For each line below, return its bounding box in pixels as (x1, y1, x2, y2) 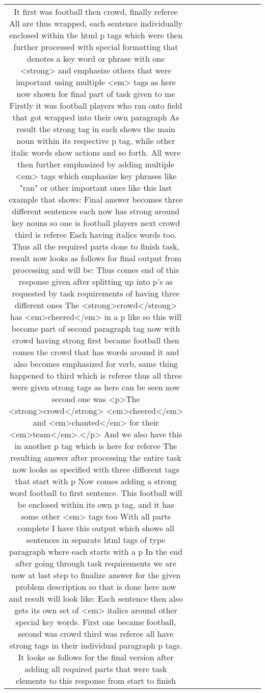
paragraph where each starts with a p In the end (9, 546, 182, 557)
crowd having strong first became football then (12, 334, 179, 346)
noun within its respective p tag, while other (16, 135, 175, 146)
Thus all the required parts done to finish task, (12, 240, 180, 252)
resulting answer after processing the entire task (10, 452, 181, 463)
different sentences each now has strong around (12, 205, 180, 217)
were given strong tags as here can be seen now (12, 381, 180, 393)
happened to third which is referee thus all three (9, 369, 182, 381)
